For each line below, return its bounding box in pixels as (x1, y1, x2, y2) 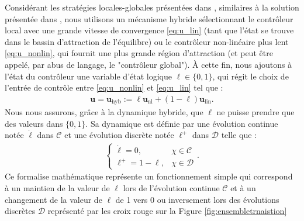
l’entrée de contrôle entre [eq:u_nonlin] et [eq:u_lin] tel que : (5, 81, 223, 94)
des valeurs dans (5, 117, 63, 129)
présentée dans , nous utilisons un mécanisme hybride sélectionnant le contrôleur (5, 12, 293, 25)
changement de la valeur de (5, 193, 102, 205)
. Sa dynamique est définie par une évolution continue (85, 117, 278, 129)
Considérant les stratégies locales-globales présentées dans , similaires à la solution (5, 1, 299, 13)
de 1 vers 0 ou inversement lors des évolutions (115, 193, 279, 205)
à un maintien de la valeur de (5, 181, 110, 194)
